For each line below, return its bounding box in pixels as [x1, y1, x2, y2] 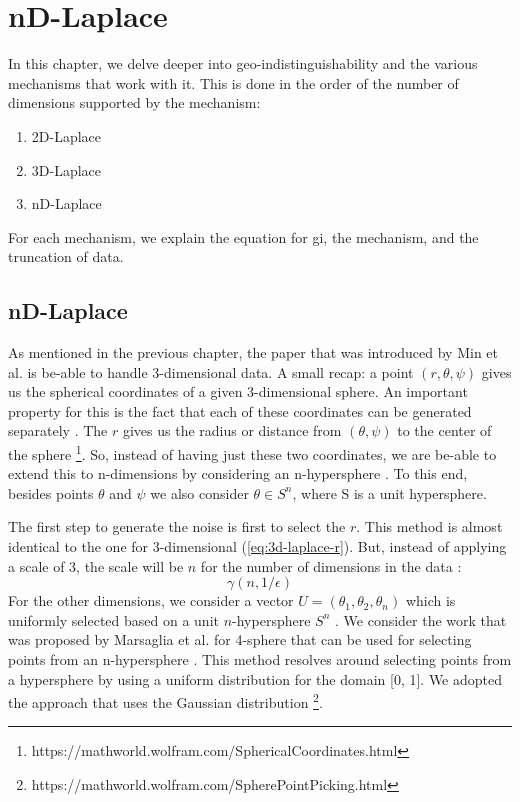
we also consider [150, 482, 249, 503]
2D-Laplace [31, 125, 102, 146]
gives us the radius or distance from [122, 420, 342, 441]
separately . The [8, 420, 108, 441]
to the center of [397, 420, 492, 441]
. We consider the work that [335, 609, 507, 630]
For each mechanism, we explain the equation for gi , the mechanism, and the [8, 226, 479, 247]
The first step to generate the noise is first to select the [8, 516, 346, 537]
